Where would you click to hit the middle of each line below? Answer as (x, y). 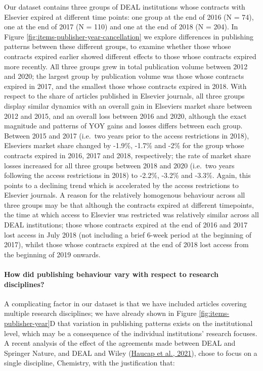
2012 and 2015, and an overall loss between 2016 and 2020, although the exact (125, 115)
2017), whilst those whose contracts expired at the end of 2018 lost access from (126, 244)
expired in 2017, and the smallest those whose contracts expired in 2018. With (125, 86)
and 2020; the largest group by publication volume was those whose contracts (124, 76)
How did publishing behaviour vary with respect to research (111, 274)
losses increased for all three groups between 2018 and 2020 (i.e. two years (119, 165)
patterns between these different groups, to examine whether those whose (118, 46)
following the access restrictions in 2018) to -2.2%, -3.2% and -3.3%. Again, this (127, 175)
